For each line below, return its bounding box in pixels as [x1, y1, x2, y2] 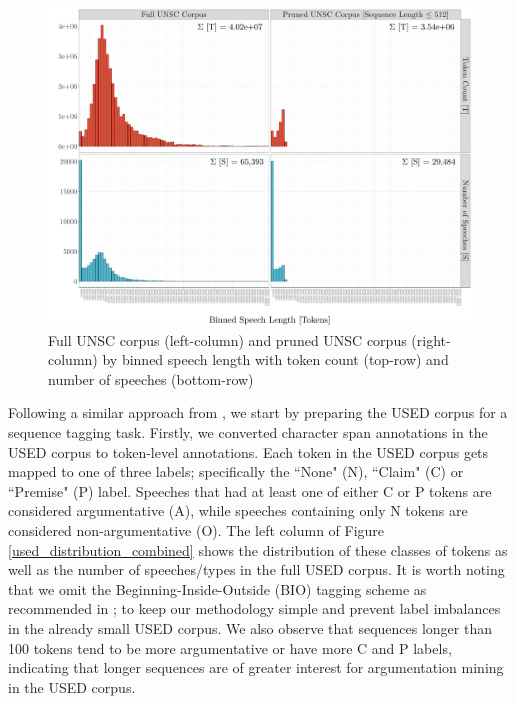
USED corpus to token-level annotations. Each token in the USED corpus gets [8, 441, 489, 462]
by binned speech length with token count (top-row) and [102, 349, 449, 370]
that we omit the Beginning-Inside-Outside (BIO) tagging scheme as [8, 578, 427, 599]
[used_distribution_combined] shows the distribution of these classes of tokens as [8, 539, 508, 560]
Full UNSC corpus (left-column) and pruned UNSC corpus [48, 329, 407, 350]
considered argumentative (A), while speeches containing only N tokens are [8, 500, 468, 521]
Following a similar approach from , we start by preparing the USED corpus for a [8, 402, 508, 423]
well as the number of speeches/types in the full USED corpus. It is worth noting [8, 559, 505, 580]
